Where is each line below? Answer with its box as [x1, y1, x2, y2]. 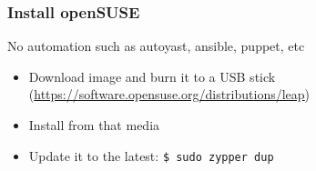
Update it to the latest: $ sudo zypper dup [28, 146, 274, 165]
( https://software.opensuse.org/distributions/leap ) [28, 85, 311, 104]
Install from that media [28, 116, 160, 134]
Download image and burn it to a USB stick [28, 66, 276, 85]
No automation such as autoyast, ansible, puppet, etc [7, 36, 305, 55]
